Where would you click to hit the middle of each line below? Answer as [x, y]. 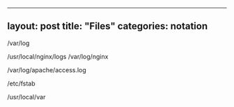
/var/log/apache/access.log [47, 69]
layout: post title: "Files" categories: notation [107, 26]
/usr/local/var [26, 97]
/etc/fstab [22, 83]
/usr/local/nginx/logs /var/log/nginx [58, 56]
